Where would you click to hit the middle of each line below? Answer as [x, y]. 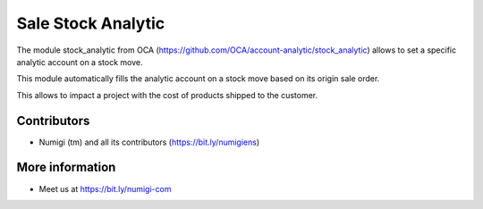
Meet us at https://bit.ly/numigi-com [105, 188]
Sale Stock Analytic [91, 23]
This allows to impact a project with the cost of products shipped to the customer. [167, 95]
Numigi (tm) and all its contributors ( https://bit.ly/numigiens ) [149, 142]
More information [66, 167]
